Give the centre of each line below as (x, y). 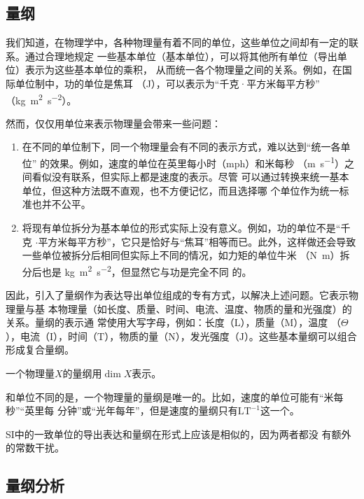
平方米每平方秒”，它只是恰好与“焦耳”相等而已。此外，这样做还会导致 (197, 241)
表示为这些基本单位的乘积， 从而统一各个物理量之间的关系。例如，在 (183, 70)
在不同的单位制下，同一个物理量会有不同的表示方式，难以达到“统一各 (181, 147)
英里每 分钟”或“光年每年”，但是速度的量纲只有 (131, 410)
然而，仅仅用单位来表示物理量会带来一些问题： (113, 123)
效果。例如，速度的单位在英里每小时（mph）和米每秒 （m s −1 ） (197, 162)
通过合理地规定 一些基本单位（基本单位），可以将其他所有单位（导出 (181, 56)
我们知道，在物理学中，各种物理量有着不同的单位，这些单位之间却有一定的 (177, 42)
